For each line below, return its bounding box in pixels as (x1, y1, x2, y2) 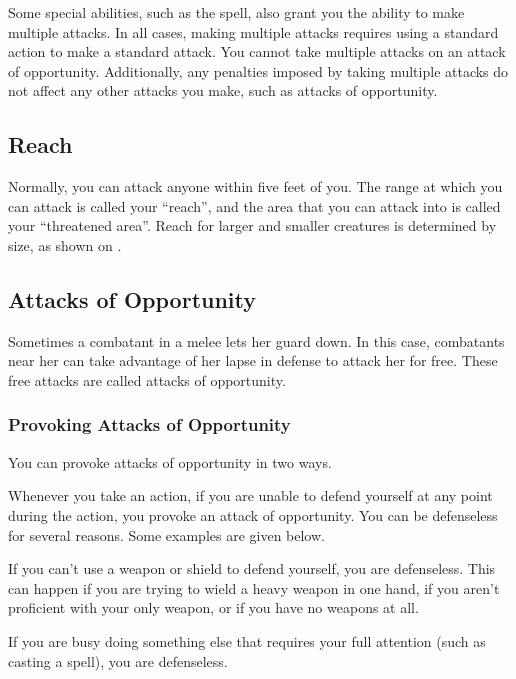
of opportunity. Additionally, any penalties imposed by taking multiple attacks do (8, 60, 509, 81)
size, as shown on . (8, 234, 122, 255)
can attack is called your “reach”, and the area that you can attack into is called (8, 195, 501, 216)
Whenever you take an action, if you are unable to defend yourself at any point (8, 485, 493, 506)
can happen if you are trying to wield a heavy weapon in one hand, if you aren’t (8, 577, 500, 598)
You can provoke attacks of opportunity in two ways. (8, 451, 332, 472)
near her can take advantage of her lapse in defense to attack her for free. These (8, 350, 498, 371)
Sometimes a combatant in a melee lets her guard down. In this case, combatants (8, 330, 505, 351)
